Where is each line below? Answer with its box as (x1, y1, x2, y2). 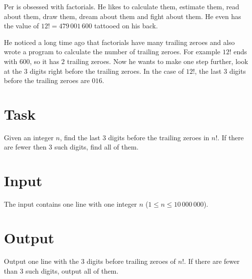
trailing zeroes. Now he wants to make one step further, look (67, 56, 248, 66)
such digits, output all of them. (25, 265, 119, 276)
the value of (4, 21, 39, 31)
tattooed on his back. (94, 21, 158, 31)
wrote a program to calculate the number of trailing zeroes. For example (4, 46, 221, 57)
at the (4, 65, 22, 76)
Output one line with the (4, 256, 79, 266)
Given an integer (4, 132, 54, 142)
